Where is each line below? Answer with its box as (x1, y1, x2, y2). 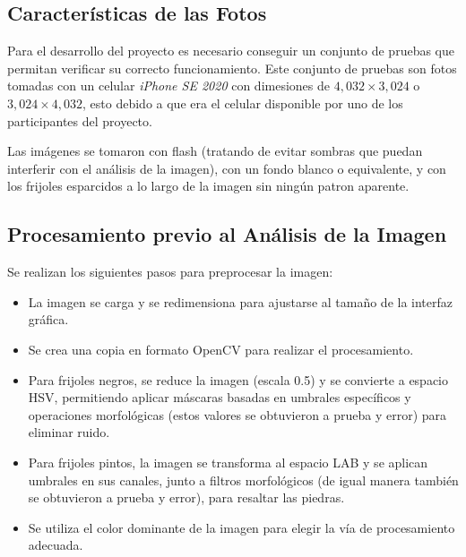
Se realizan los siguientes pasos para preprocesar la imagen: (7, 262, 333, 281)
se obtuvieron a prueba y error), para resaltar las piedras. (28, 488, 345, 507)
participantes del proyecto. (7, 111, 152, 130)
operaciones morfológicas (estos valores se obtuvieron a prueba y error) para (28, 405, 447, 424)
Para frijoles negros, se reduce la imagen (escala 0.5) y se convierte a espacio (28, 370, 449, 389)
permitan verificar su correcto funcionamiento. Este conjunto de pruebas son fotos (7, 58, 457, 77)
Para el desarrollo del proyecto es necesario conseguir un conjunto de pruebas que (7, 41, 454, 60)
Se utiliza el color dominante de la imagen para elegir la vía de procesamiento (28, 518, 455, 536)
